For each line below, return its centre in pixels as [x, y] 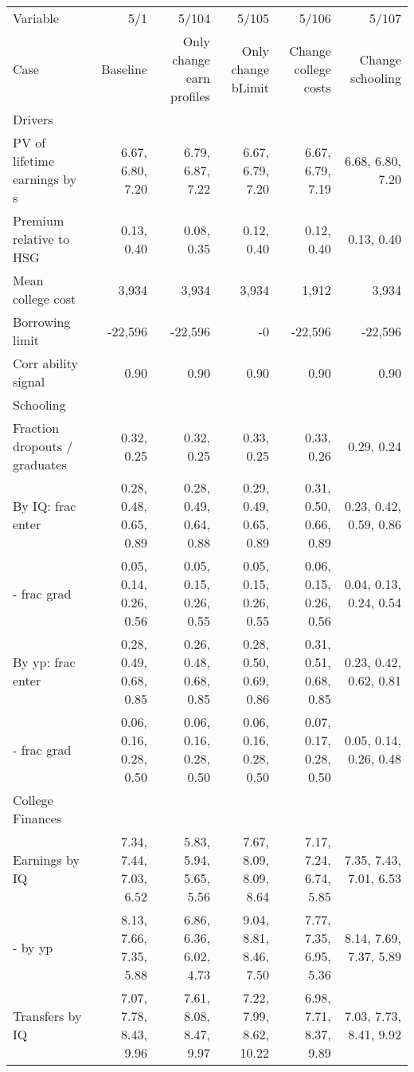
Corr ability [45, 363]
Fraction [36, 428]
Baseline [124, 69]
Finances [37, 818]
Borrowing [42, 322]
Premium [39, 220]
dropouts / [43, 446]
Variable [36, 18]
